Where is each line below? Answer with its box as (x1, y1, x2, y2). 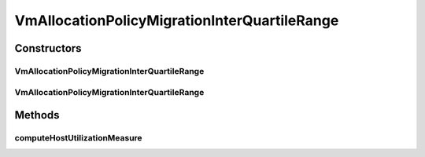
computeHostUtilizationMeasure (14, 133, 142, 144)
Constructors (14, 42, 82, 55)
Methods (14, 108, 60, 122)
